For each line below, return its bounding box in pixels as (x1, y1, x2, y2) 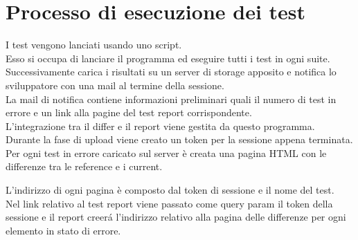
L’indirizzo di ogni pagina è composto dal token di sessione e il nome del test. (6, 183, 334, 197)
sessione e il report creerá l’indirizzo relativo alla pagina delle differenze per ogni (6, 210, 346, 224)
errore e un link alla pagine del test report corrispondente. (6, 105, 252, 120)
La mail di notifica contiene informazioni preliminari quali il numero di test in (6, 91, 337, 106)
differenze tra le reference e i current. (6, 159, 163, 174)
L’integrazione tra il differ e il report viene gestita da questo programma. (6, 118, 315, 133)
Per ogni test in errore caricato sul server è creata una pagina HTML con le (6, 145, 327, 160)
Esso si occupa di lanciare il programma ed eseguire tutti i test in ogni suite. (6, 50, 330, 65)
